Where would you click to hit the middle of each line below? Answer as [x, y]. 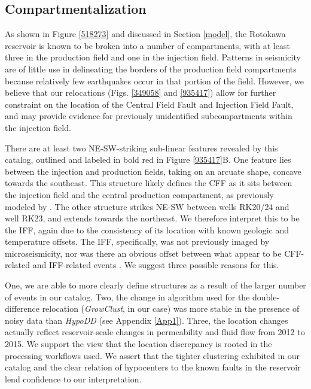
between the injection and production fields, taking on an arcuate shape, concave [153, 171]
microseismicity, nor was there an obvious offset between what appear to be [143, 253]
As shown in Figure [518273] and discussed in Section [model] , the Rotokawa [145, 34]
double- [266, 297]
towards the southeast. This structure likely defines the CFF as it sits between [149, 183]
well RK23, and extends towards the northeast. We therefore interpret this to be [152, 218]
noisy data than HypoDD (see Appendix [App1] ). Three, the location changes [147, 320]
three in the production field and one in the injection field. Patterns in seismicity [153, 57]
